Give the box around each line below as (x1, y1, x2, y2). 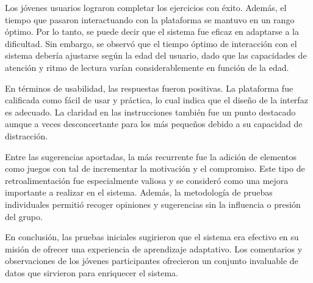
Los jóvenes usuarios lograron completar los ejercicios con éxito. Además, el (5, 1, 287, 13)
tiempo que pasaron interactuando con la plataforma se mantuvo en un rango (5, 13, 295, 26)
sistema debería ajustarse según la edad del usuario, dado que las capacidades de (5, 49, 307, 62)
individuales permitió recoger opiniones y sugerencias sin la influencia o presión (5, 197, 301, 210)
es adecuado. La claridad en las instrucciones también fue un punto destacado (5, 105, 296, 118)
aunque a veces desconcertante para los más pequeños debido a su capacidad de (5, 117, 303, 130)
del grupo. (5, 210, 43, 222)
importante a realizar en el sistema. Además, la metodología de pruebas (5, 186, 273, 199)
